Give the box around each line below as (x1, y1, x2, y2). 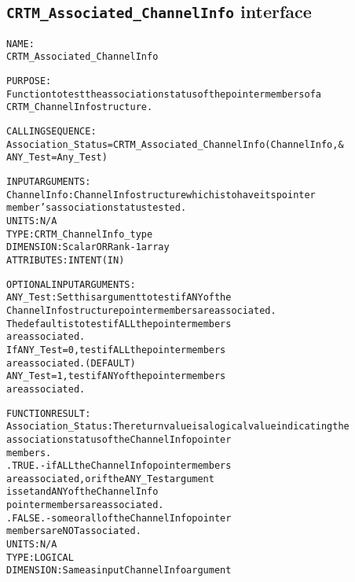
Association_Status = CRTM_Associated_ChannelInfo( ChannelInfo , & (6, 138, 344, 150)
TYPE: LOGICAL (6, 551, 74, 563)
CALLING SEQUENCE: (6, 126, 97, 138)
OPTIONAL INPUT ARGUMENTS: (6, 278, 136, 290)
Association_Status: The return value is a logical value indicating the (6, 421, 350, 433)
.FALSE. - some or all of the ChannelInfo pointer (6, 512, 232, 524)
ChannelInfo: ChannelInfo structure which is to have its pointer (6, 189, 316, 201)
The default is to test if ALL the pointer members (6, 318, 232, 330)
